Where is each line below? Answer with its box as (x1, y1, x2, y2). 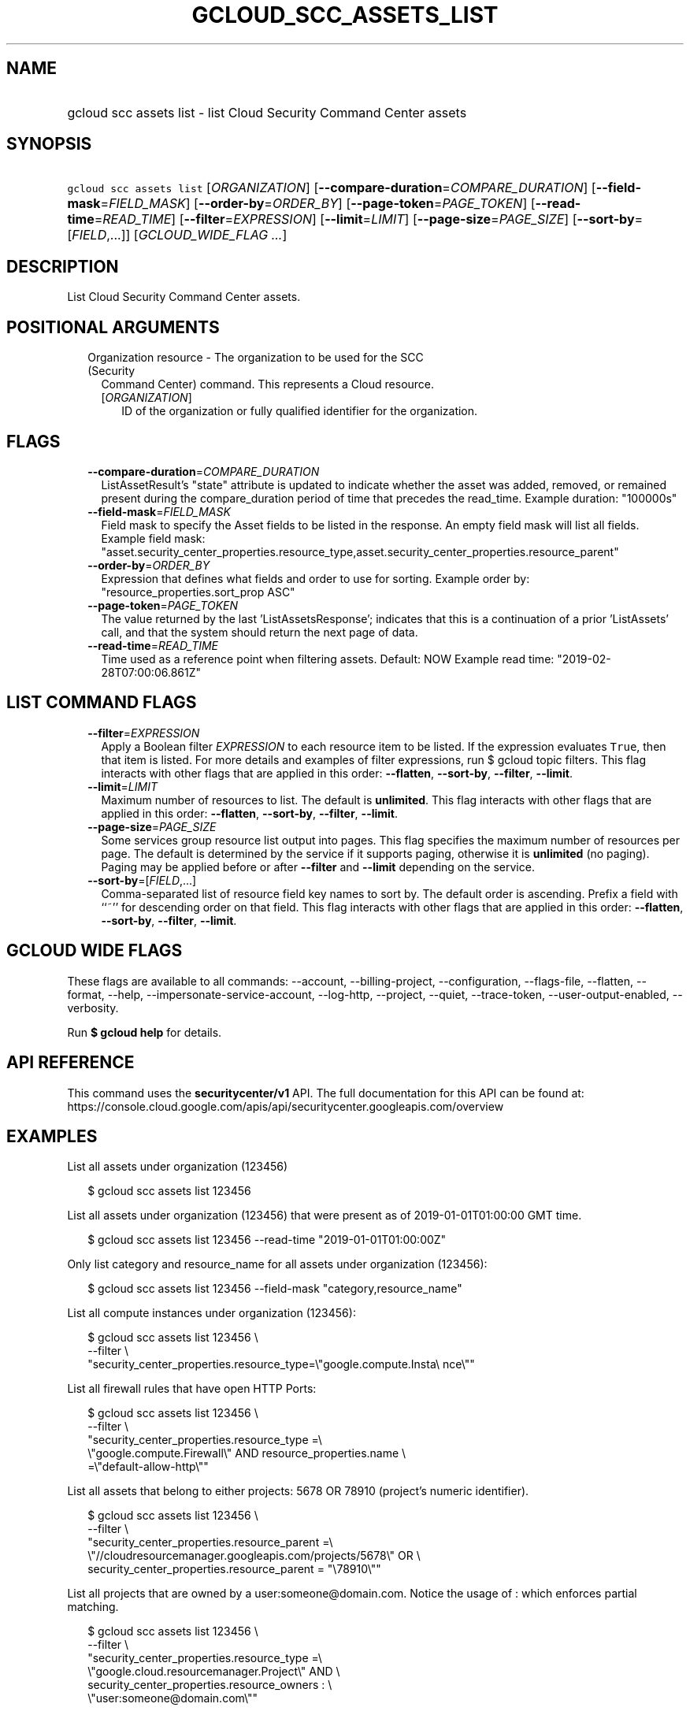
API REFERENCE (6, 1052, 135, 1073)
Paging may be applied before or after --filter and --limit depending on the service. (101, 859, 535, 874)
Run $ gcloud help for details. (67, 1025, 222, 1039)
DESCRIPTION (6, 256, 119, 277)
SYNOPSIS (6, 134, 92, 154)
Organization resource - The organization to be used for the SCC (87, 351, 424, 365)
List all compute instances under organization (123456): (67, 1306, 356, 1320)
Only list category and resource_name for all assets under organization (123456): (67, 1257, 488, 1271)
